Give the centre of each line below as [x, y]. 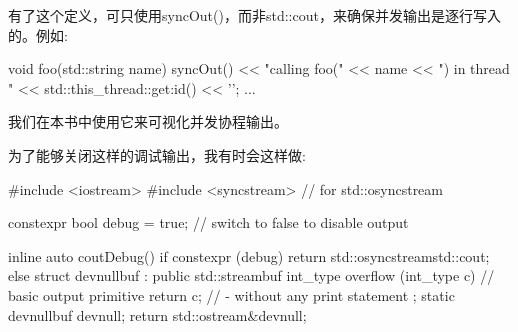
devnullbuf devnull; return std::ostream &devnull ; [157, 314]
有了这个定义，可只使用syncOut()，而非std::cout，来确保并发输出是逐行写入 [254, 15]
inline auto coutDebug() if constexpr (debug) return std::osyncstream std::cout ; [249, 255]
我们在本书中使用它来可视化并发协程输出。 [148, 121]
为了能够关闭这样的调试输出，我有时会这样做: [157, 154]
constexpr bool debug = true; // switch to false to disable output [208, 222]
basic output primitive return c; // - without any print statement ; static [231, 294]
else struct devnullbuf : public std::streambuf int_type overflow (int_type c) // [251, 275]
